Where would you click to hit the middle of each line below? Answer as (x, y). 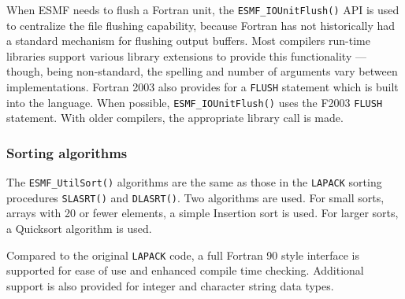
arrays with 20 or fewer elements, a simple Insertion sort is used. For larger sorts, (202, 213)
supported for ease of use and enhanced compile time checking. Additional (185, 270)
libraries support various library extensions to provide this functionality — (186, 55)
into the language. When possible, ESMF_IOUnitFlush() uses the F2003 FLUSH (195, 102)
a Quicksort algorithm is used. (79, 229)
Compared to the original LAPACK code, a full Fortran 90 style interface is (183, 255)
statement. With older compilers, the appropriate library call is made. (175, 118)
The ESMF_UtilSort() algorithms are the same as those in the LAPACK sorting (194, 182)
